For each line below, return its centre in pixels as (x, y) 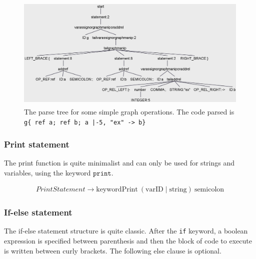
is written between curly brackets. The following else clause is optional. (113, 250)
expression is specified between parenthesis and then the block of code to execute (128, 241)
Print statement (37, 144)
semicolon (209, 190)
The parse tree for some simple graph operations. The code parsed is (129, 112)
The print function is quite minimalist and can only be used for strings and (119, 162)
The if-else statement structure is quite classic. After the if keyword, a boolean (126, 231)
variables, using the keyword (47, 172)
